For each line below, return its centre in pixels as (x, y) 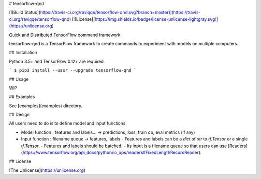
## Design (19, 115)
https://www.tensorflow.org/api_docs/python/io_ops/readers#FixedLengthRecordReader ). (112, 152)
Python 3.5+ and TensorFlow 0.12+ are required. (57, 61)
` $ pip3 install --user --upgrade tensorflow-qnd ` (73, 70)
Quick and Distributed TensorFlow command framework (65, 35)
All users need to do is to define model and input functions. (68, 124)
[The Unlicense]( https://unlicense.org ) (47, 170)
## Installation (23, 53)
